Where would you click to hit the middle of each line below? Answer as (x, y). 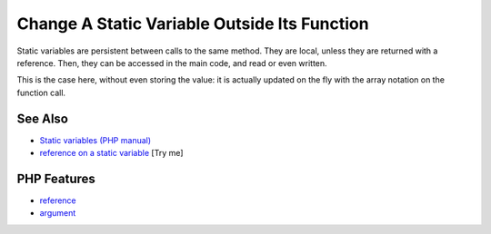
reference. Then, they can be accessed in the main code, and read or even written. (172, 63)
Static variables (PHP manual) (95, 140)
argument (58, 213)
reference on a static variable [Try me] (111, 153)
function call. (41, 93)
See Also (42, 118)
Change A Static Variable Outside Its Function (193, 24)
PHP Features (56, 178)
